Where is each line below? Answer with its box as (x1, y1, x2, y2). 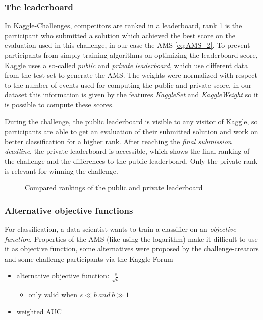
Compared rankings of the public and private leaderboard (25, 182, 203, 193)
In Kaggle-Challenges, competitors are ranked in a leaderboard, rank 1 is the (5, 20, 242, 31)
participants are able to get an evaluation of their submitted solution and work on (5, 126, 258, 137)
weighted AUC (16, 306, 62, 316)
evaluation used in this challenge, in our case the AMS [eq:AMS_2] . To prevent (5, 40, 250, 50)
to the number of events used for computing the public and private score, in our (5, 79, 252, 90)
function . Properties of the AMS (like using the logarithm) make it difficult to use (5, 233, 258, 244)
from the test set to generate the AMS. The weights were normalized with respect (5, 70, 257, 80)
